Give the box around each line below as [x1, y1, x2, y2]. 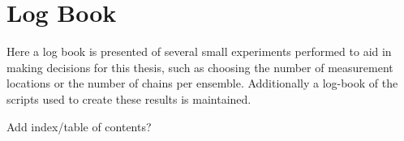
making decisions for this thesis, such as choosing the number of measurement [6, 58, 393, 75]
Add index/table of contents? [6, 117, 152, 135]
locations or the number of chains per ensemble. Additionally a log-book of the [6, 75, 398, 92]
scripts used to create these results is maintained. [6, 90, 251, 107]
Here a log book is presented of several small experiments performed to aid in [6, 43, 392, 60]
